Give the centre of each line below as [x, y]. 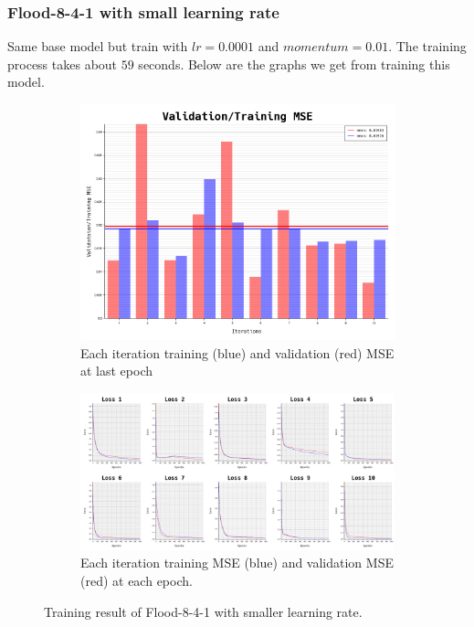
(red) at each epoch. [137, 580]
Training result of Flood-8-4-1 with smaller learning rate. [203, 611]
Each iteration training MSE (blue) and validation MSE [237, 563]
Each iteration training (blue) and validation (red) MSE [237, 352]
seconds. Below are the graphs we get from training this [294, 64]
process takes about [63, 64]
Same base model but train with [98, 46]
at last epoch [117, 371]
